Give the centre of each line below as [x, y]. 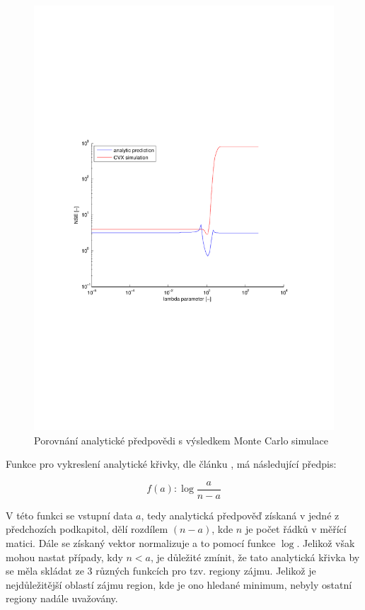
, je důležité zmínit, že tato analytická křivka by [255, 557]
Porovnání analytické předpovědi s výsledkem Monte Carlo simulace [181, 440]
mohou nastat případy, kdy [64, 557]
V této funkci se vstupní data [69, 515]
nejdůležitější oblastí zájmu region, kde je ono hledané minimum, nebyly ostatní [179, 584]
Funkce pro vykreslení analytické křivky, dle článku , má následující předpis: [171, 464]
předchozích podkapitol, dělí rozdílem [87, 529]
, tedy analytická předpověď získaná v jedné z [240, 515]
